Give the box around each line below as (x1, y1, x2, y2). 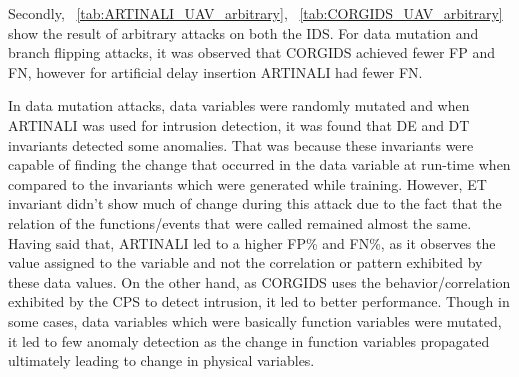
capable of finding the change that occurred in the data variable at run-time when (8, 154, 511, 175)
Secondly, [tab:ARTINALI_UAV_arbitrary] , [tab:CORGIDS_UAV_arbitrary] (8, 3, 503, 23)
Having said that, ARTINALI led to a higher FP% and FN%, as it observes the (8, 232, 496, 253)
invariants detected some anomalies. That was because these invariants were (8, 134, 474, 155)
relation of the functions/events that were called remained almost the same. (8, 212, 472, 233)
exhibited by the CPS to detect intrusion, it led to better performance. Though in (8, 291, 510, 312)
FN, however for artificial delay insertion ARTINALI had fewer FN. (8, 61, 423, 82)
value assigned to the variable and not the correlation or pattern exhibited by (8, 252, 483, 273)
